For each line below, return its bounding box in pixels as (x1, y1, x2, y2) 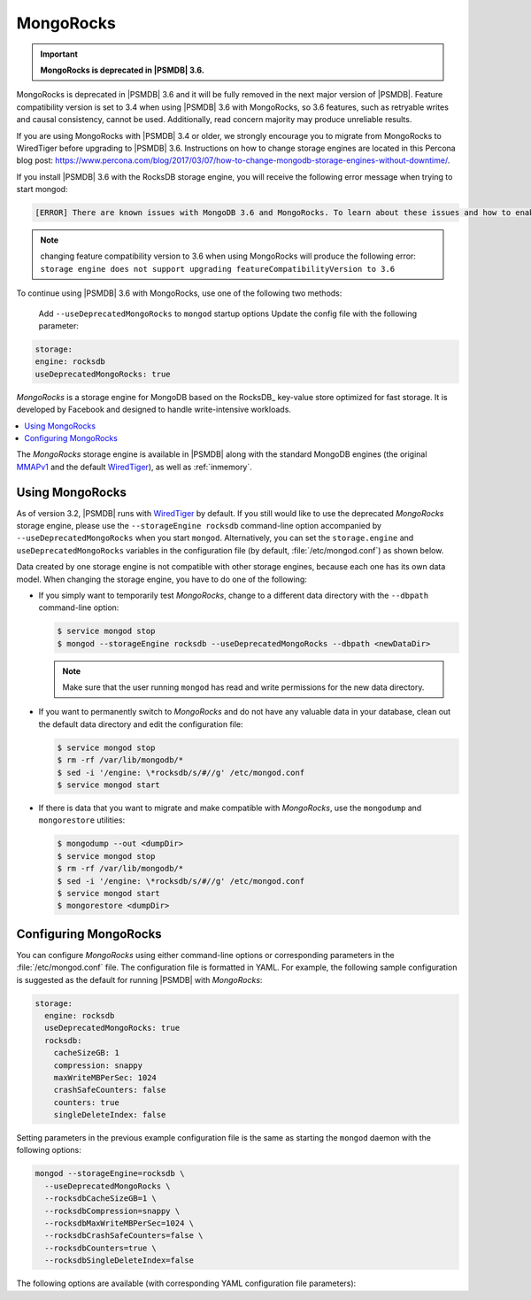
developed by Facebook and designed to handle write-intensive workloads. (16, 404, 292, 415)
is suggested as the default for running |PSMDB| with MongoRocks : (16, 974, 263, 985)
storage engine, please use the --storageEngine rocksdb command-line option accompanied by (16, 520, 382, 530)
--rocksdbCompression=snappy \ (44, 1205, 181, 1216)
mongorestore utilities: (38, 815, 126, 825)
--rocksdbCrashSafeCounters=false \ (44, 1231, 204, 1241)
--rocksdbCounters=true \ (44, 1242, 157, 1253)
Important (40, 49, 79, 59)
